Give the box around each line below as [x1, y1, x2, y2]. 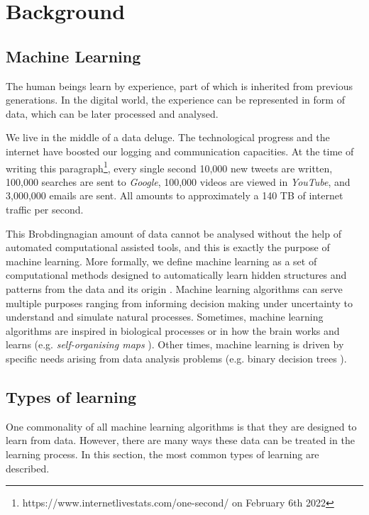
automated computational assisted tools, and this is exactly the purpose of [6, 240, 330, 255]
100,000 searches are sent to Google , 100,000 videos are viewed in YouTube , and [6, 174, 351, 189]
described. [6, 460, 50, 475]
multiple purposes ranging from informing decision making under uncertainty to [6, 295, 353, 310]
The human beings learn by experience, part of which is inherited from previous [6, 78, 353, 93]
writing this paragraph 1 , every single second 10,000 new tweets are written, [6, 158, 333, 175]
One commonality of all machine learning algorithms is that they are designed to [6, 419, 357, 433]
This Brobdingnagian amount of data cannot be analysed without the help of [6, 226, 341, 240]
